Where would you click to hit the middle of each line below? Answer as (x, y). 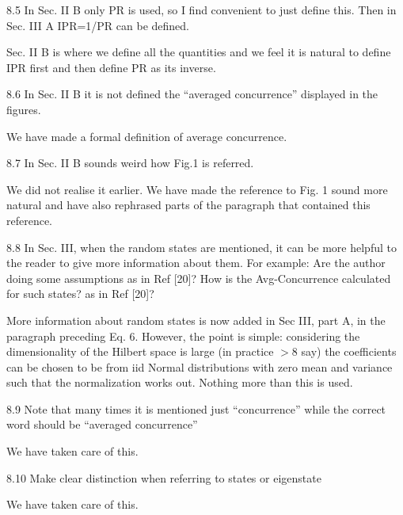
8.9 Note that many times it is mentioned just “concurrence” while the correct (196, 408)
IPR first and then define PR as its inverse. (111, 67)
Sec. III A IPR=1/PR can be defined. (98, 25)
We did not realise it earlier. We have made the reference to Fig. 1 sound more (197, 189)
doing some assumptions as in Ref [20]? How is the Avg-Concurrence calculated (199, 278)
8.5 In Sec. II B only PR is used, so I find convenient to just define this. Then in (201, 10)
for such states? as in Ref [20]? (80, 294)
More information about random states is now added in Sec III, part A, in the (196, 320)
